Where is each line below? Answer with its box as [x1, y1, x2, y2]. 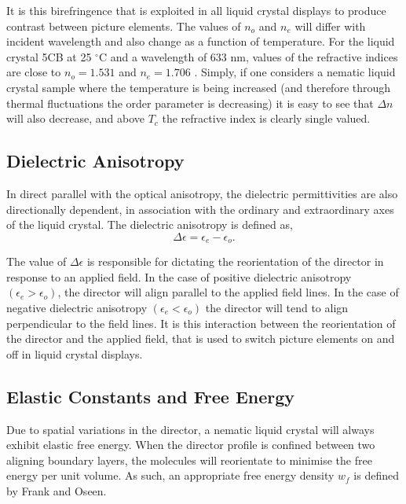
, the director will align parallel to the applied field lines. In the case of [57, 284, 399, 300]
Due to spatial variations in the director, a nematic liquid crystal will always [6, 421, 375, 437]
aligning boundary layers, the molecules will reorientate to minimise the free [6, 451, 372, 468]
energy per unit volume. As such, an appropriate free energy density [6, 467, 335, 484]
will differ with [294, 17, 366, 34]
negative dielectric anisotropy [6, 299, 148, 315]
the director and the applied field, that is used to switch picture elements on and [6, 330, 395, 347]
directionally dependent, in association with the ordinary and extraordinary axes [6, 200, 394, 217]
